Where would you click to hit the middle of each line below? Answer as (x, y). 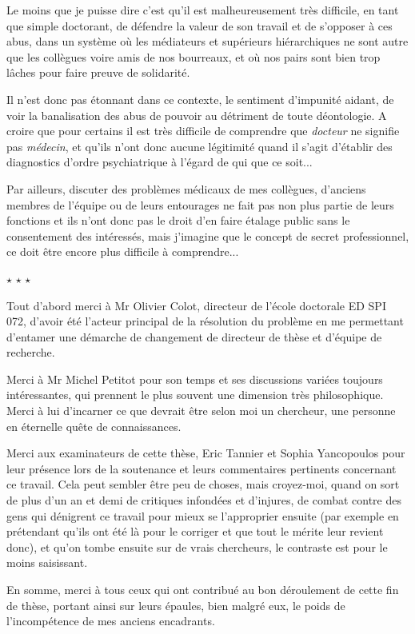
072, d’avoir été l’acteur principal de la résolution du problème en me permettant (205, 321)
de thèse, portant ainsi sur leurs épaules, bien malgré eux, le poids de (176, 605)
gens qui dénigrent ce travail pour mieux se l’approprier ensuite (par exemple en (203, 515)
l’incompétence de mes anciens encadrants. (111, 621)
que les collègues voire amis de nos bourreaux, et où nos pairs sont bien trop (194, 56)
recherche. (31, 352)
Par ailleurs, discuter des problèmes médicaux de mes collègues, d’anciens (186, 188)
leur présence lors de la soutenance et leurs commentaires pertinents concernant (202, 468)
